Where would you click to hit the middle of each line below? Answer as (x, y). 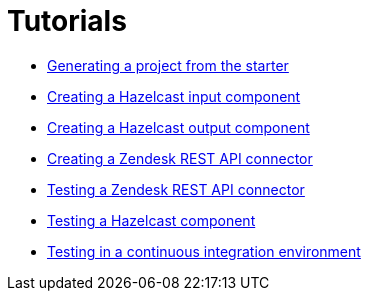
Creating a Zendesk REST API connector (180, 158)
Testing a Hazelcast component (151, 220)
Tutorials (67, 21)
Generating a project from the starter (168, 65)
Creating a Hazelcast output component (178, 127)
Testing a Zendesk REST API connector (176, 189)
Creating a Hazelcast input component (174, 96)
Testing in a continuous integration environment (204, 251)
